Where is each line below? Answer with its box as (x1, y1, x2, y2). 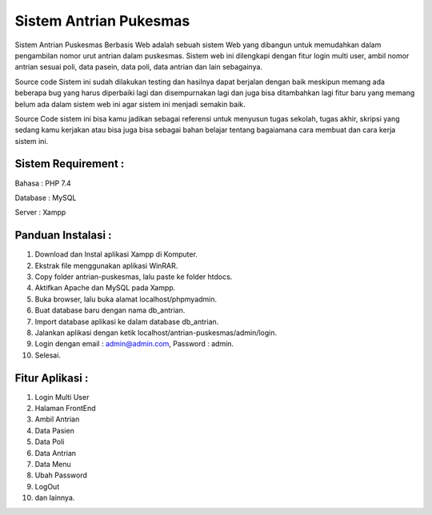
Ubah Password (34, 470, 87, 480)
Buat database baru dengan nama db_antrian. (34, 305, 186, 315)
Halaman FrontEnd (34, 404, 96, 413)
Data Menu (34, 460, 71, 469)
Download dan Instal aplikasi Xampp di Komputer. (34, 250, 198, 259)
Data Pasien (34, 425, 75, 435)
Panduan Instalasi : (14, 229, 112, 242)
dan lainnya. (34, 493, 75, 503)
